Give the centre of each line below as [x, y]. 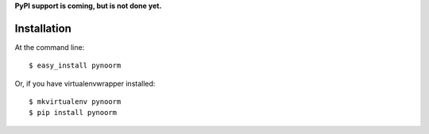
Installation [43, 28]
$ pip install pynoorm [73, 113]
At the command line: [50, 47]
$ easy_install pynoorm [75, 66]
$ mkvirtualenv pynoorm [75, 102]
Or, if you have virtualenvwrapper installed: [85, 83]
